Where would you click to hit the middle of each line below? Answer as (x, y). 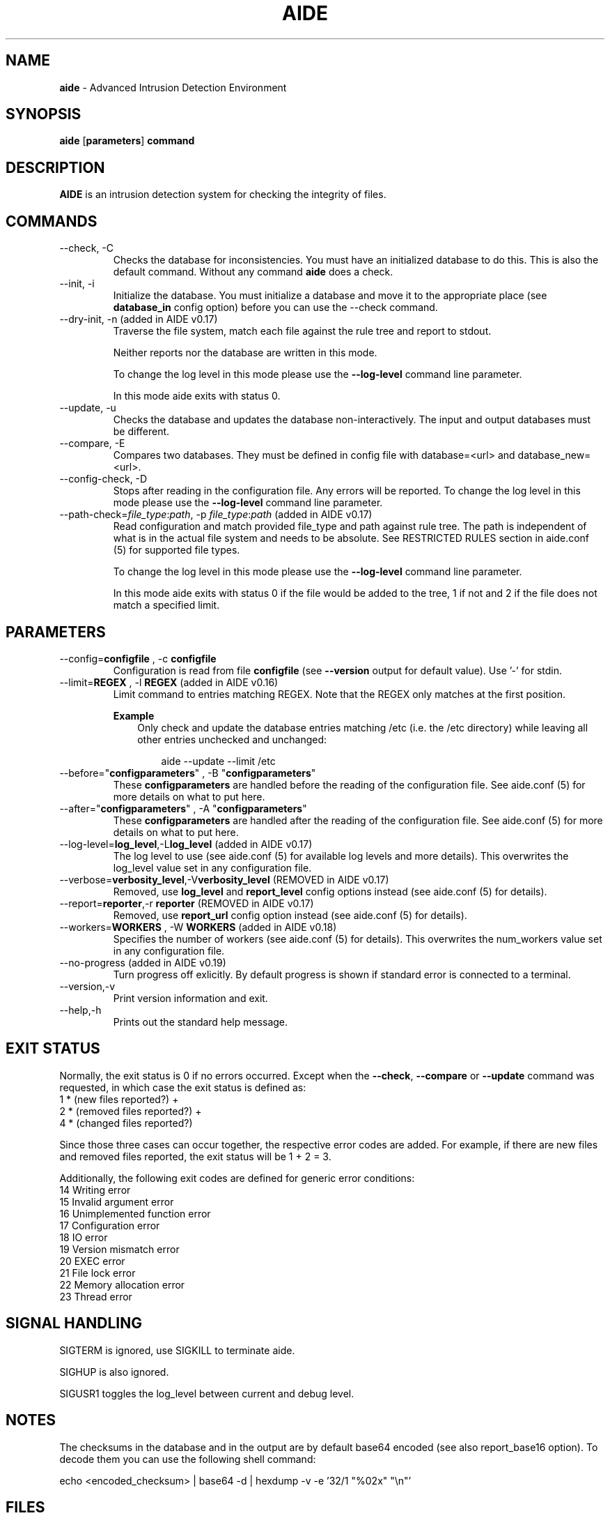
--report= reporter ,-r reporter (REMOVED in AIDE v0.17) (187, 903)
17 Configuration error (110, 1225)
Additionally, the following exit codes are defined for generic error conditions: (237, 1178)
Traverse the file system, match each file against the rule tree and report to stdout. (302, 331)
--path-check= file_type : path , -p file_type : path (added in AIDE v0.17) (216, 515)
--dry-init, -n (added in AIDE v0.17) (139, 319)
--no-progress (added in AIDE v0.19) (143, 962)
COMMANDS (52, 221)
